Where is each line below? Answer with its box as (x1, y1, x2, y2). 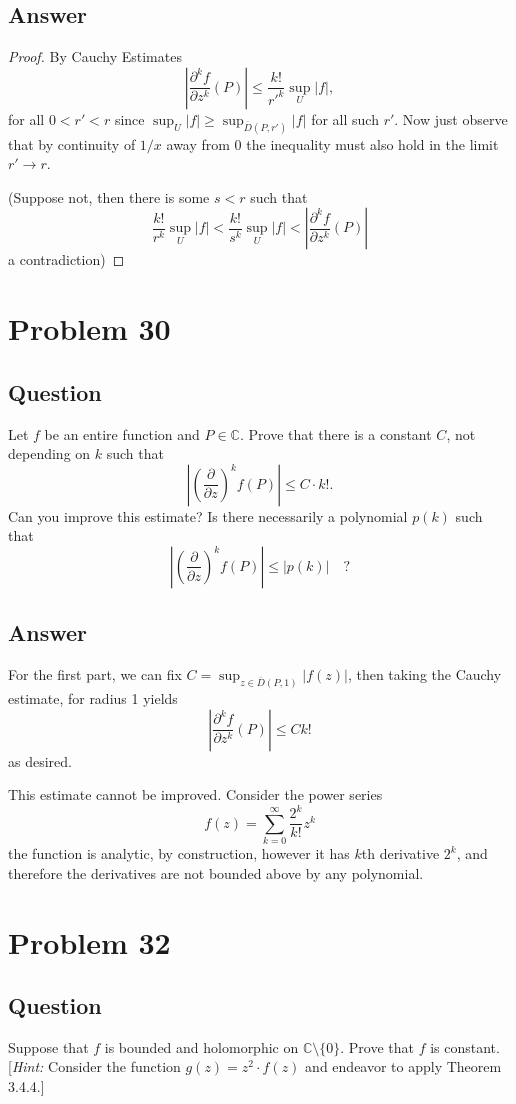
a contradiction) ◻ (8, 249, 125, 270)
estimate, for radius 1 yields (8, 688, 178, 709)
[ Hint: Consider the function (8, 1056, 181, 1077)
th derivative (361, 843, 440, 864)
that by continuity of (8, 133, 136, 154)
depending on (8, 443, 91, 464)
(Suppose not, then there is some (8, 186, 210, 207)
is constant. (430, 1036, 500, 1057)
